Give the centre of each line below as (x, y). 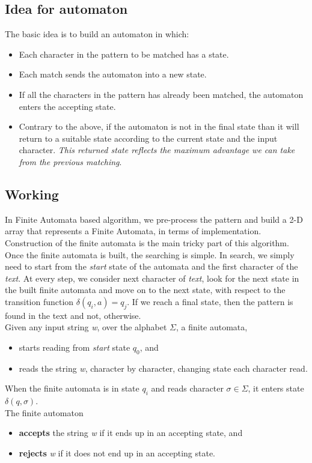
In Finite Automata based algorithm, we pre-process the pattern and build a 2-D (154, 219)
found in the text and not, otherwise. (73, 315)
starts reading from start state (75, 347)
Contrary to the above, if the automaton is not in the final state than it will (159, 126)
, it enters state (276, 388)
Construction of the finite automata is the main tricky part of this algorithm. (147, 242)
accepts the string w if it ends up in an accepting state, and (131, 433)
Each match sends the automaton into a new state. (113, 74)
